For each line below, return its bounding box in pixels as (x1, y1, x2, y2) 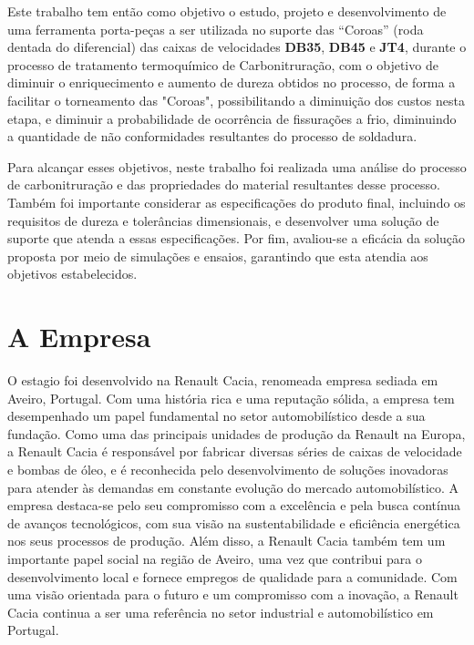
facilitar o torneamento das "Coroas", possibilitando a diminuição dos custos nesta (7, 90, 465, 109)
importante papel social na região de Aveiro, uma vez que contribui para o (7, 548, 422, 568)
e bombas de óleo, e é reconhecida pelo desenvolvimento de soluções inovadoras (7, 460, 448, 478)
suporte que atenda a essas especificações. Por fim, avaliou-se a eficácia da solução (7, 229, 466, 248)
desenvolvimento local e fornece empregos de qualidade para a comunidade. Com (7, 567, 458, 586)
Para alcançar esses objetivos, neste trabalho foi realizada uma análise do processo (7, 157, 467, 176)
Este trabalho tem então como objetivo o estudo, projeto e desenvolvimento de (7, 2, 447, 20)
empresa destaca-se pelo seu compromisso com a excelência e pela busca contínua (7, 496, 461, 515)
